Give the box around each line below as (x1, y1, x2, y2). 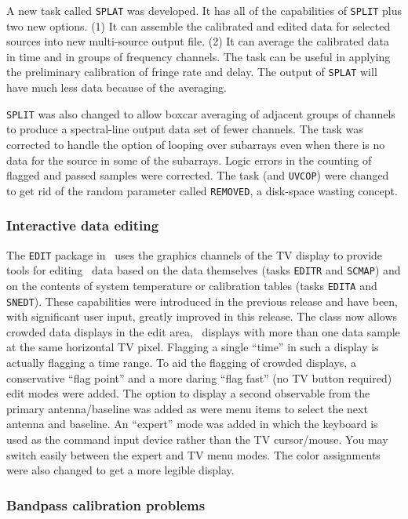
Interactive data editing (6, 216, 159, 235)
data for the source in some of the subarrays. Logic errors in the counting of (6, 151, 372, 168)
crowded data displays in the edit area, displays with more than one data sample (6, 323, 400, 339)
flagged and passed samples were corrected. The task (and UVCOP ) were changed (6, 167, 389, 183)
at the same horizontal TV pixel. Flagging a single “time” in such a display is (6, 339, 379, 355)
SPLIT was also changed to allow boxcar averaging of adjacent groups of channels (6, 105, 395, 122)
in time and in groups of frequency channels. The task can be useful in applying (6, 48, 391, 64)
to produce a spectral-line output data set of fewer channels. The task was (6, 121, 363, 137)
